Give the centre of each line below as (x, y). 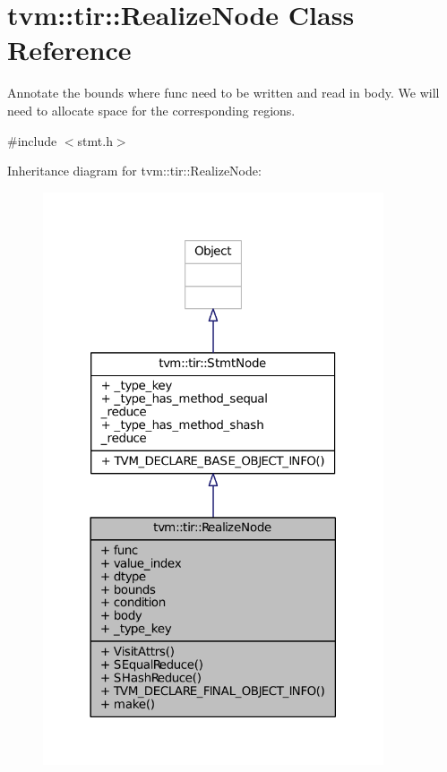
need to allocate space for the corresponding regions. (151, 110)
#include (32, 140)
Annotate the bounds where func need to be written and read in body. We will (223, 93)
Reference (69, 50)
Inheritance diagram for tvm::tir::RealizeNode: (134, 171)
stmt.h (95, 140)
